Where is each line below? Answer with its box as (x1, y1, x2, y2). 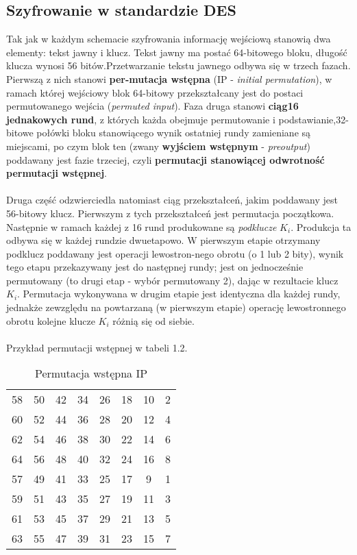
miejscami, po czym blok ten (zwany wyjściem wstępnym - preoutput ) (6, 138, 310, 153)
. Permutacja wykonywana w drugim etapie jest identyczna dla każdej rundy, (17, 286, 341, 301)
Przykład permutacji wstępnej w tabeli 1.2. (6, 340, 188, 354)
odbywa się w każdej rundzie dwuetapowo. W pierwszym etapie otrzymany (6, 233, 321, 247)
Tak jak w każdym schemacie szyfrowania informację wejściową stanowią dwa (6, 32, 331, 46)
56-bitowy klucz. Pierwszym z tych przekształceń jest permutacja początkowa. (6, 206, 334, 220)
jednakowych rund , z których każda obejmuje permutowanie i (6, 112, 275, 126)
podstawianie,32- (278, 112, 349, 126)
